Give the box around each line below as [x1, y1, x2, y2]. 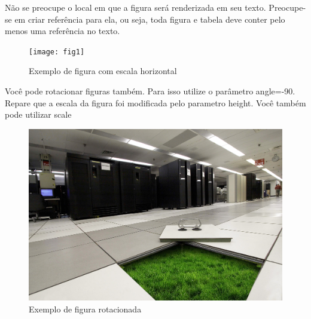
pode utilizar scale [5, 108, 72, 121]
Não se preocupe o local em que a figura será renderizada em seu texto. [5, 1, 266, 13]
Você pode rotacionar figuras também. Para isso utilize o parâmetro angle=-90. [5, 85, 295, 97]
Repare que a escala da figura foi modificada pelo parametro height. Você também [5, 96, 306, 109]
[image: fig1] [29, 47, 85, 56]
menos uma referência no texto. [5, 24, 120, 37]
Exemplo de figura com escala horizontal [29, 65, 177, 77]
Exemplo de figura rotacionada [29, 302, 142, 315]
